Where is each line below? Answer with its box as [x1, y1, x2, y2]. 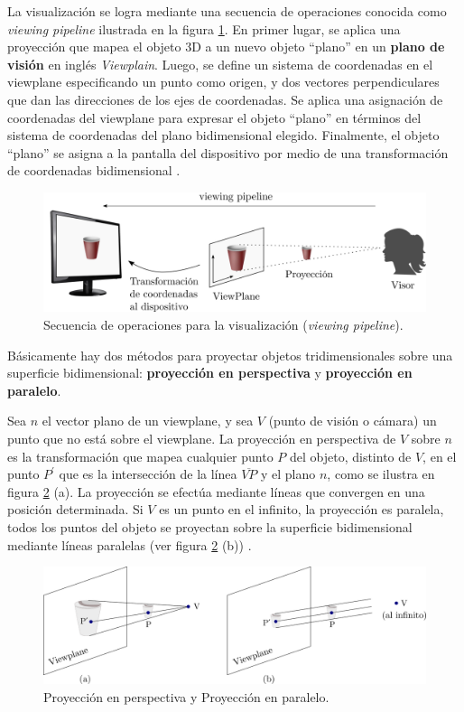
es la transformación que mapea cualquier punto [7, 446, 274, 465]
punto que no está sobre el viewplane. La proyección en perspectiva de [7, 429, 396, 447]
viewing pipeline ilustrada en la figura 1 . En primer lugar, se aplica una [7, 19, 401, 38]
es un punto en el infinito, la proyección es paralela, [159, 500, 444, 519]
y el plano [261, 464, 316, 483]
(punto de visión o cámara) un [268, 411, 437, 430]
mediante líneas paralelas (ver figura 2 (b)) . [7, 535, 252, 554]
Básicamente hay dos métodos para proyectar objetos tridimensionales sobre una [7, 345, 453, 364]
